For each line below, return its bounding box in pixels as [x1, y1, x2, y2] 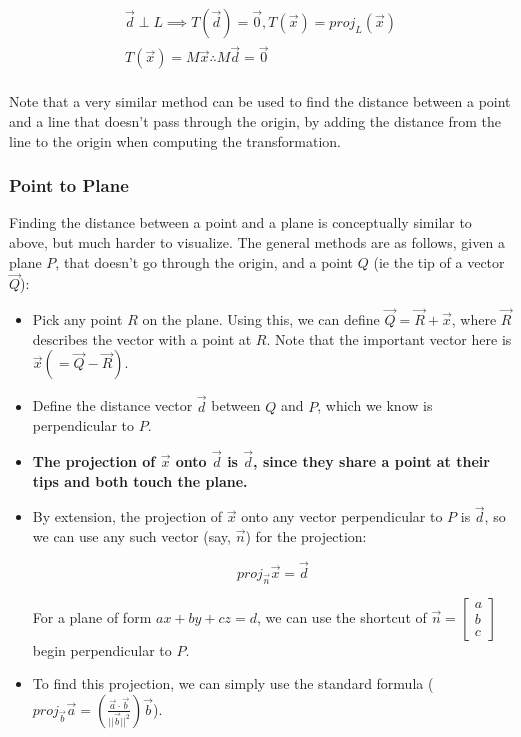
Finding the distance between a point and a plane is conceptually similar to [9, 212, 472, 233]
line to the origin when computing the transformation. [9, 130, 341, 151]
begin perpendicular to [32, 639, 172, 660]
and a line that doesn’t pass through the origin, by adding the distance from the [9, 110, 502, 131]
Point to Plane [9, 173, 129, 198]
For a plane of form [32, 606, 152, 627]
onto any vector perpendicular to [241, 506, 443, 527]
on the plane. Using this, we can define [142, 309, 380, 330]
